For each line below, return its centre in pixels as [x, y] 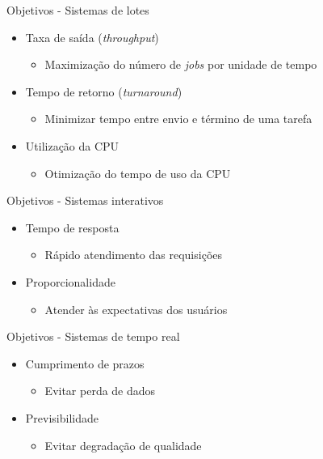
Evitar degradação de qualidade [123, 445]
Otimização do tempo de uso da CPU [138, 173]
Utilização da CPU [72, 145]
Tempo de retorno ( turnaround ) [104, 91]
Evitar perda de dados [100, 391]
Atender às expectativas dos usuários [136, 309]
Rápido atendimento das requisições [134, 255]
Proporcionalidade [70, 281]
